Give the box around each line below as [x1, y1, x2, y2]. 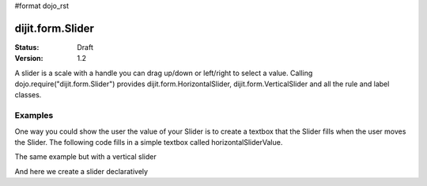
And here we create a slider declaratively [14, 166, 149, 176]
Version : [14, 54, 43, 63]
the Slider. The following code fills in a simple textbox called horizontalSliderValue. [14, 138, 283, 146]
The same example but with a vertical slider [14, 152, 157, 161]
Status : [14, 42, 40, 51]
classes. [14, 90, 42, 100]
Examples [14, 110, 54, 121]
